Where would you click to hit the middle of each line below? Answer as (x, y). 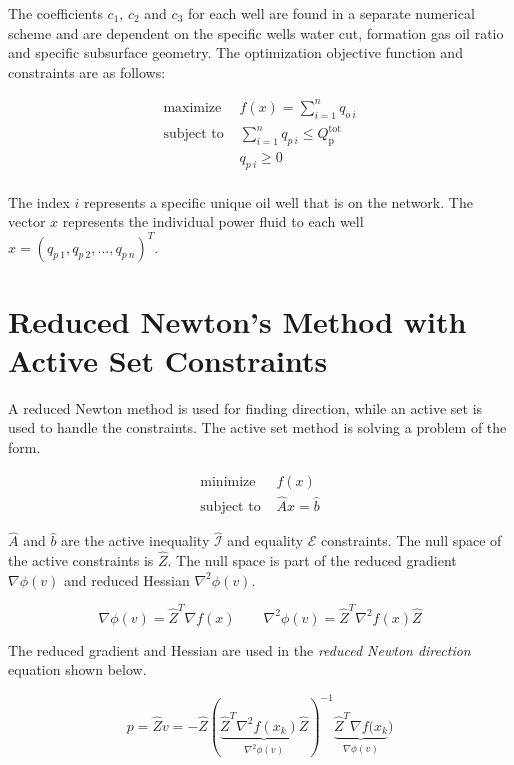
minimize (228, 481)
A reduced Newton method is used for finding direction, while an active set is (245, 407)
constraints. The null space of (411, 540)
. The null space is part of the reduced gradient (312, 559)
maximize (192, 107)
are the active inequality (135, 540)
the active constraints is (81, 559)
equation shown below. (77, 669)
